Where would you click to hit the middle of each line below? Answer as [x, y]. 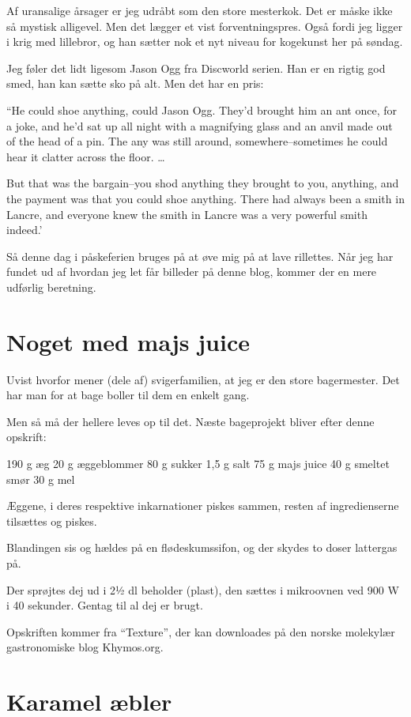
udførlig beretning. [51, 287]
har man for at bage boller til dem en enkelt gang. [128, 395]
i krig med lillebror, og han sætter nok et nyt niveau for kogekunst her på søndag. [205, 42]
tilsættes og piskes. [52, 521]
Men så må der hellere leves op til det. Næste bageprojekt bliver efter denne [190, 421]
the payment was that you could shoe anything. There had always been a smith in [205, 198]
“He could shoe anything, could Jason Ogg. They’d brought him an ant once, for [202, 109]
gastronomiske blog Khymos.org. [85, 647]
